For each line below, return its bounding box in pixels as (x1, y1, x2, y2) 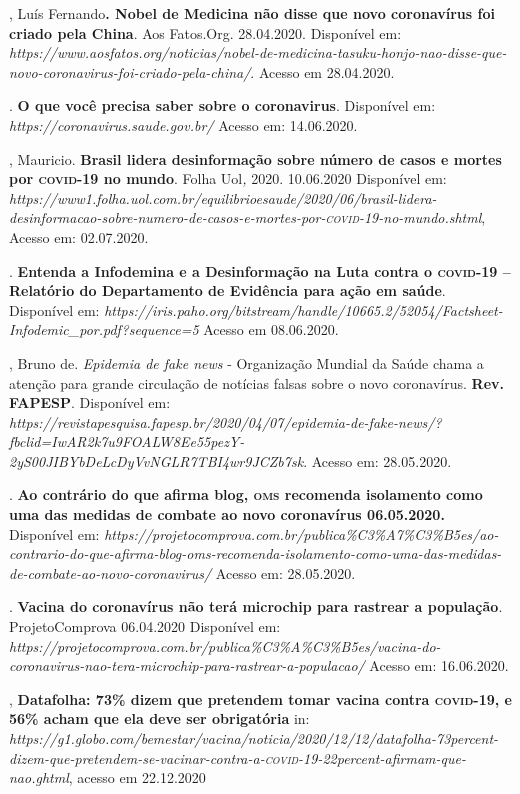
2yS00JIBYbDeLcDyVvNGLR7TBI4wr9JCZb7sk (9, 450, 304, 471)
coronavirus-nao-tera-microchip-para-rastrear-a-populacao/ (9, 655, 365, 676)
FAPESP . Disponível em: (9, 392, 171, 413)
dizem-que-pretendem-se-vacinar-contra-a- (9, 747, 265, 768)
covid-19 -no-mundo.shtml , (325, 207, 486, 228)
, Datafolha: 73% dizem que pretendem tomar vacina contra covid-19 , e (9, 688, 512, 709)
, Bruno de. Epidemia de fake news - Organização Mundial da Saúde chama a (9, 352, 484, 373)
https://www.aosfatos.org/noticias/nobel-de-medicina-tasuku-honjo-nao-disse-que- (9, 42, 507, 63)
